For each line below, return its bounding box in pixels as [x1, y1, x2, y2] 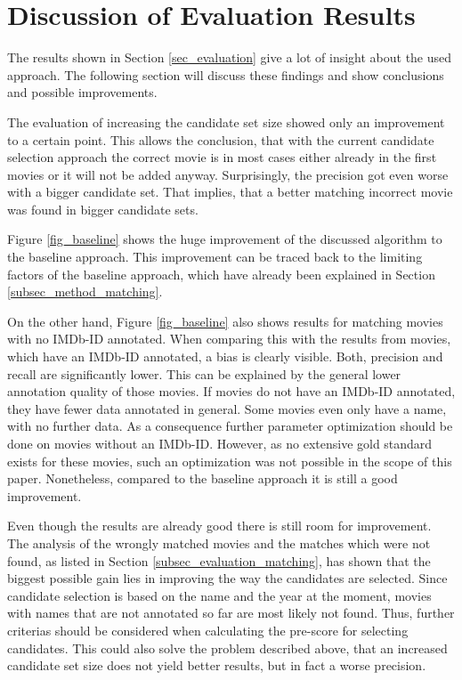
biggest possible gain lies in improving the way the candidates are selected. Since [7, 569, 448, 587]
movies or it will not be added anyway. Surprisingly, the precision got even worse [7, 165, 449, 183]
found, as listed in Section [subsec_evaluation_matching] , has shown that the [7, 551, 431, 570]
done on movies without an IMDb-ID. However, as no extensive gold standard [7, 434, 433, 452]
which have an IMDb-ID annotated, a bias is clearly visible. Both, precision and [7, 347, 443, 366]
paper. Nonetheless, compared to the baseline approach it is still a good [7, 469, 398, 488]
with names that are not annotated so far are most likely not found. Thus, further [7, 603, 455, 622]
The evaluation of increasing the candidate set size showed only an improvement [7, 112, 445, 131]
